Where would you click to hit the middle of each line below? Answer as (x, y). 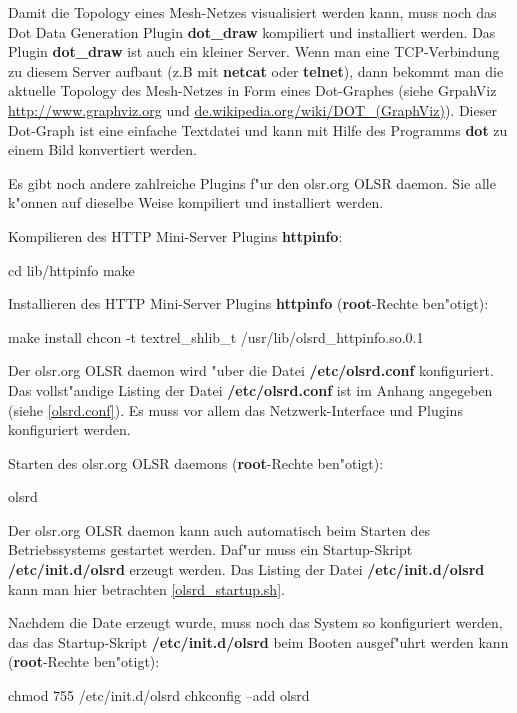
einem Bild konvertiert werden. (102, 149)
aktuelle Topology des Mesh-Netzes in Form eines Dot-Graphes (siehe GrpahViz (252, 90)
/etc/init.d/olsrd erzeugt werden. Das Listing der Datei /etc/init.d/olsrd (246, 569)
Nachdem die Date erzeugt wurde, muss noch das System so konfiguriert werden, (255, 622)
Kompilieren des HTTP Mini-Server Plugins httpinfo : (175, 235)
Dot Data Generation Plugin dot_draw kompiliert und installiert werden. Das (252, 31)
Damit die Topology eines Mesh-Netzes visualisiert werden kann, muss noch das (252, 12)
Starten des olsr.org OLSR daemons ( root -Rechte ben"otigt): (196, 462)
